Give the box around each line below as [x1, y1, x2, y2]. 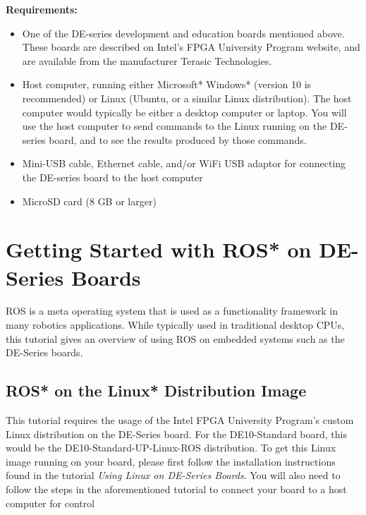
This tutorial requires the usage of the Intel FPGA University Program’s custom [6, 413, 354, 428]
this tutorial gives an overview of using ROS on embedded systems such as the [6, 331, 345, 346]
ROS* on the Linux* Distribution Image [6, 380, 307, 401]
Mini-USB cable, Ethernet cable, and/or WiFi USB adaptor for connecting [22, 156, 346, 171]
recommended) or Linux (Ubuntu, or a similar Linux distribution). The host [22, 90, 352, 105]
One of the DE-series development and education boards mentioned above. [22, 25, 345, 40]
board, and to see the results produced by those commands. [49, 132, 307, 147]
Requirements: [6, 2, 78, 16]
